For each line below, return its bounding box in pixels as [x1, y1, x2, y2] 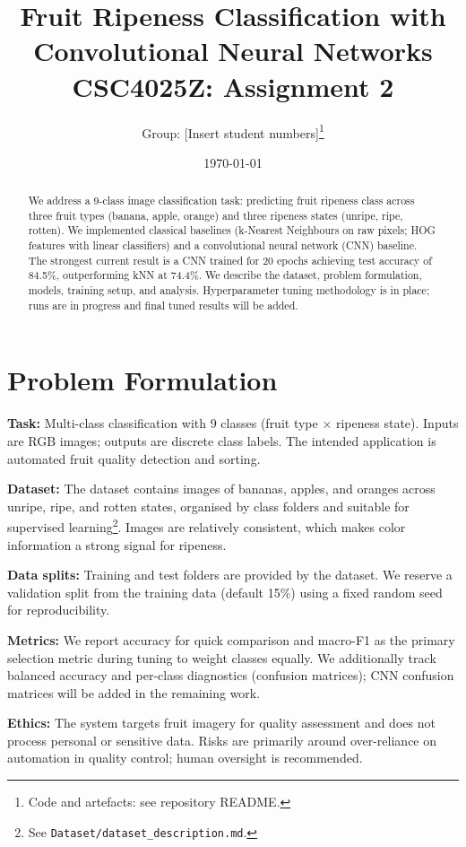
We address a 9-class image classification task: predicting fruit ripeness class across [28, 193, 415, 208]
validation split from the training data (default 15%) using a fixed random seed [7, 582, 443, 601]
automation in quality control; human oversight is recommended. [7, 748, 363, 767]
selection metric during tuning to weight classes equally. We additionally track [7, 648, 436, 667]
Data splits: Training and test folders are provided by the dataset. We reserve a [7, 565, 453, 584]
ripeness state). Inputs [335, 414, 459, 432]
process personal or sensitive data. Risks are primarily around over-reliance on [7, 730, 437, 749]
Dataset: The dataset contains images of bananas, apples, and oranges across [7, 479, 436, 498]
